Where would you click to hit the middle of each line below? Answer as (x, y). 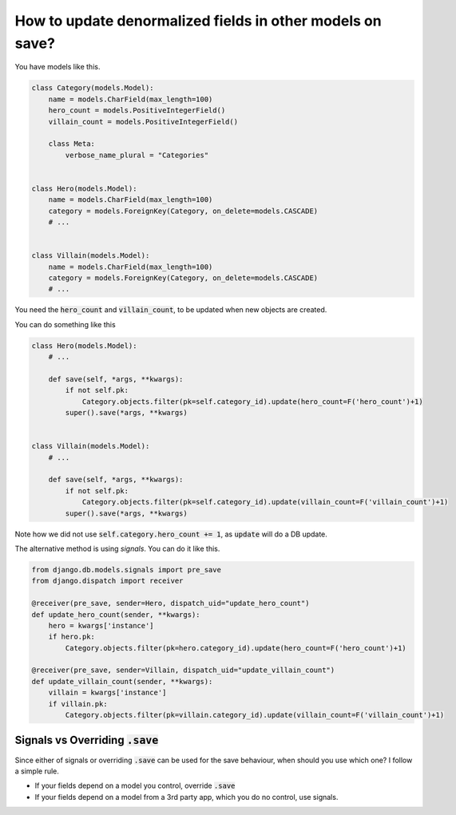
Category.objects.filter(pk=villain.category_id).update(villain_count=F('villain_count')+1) (255, 715)
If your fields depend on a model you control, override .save (135, 785)
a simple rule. (37, 771)
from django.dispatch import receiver (107, 581)
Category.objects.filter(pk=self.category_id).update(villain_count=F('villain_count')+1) (265, 502)
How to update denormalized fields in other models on (198, 21)
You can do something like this (65, 324)
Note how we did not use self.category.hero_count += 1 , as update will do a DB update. (171, 534)
